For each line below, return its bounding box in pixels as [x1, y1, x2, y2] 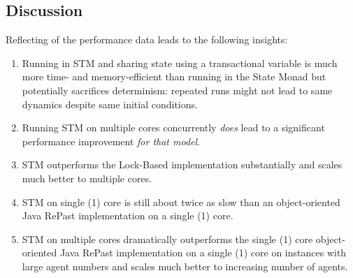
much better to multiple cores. [22, 170, 152, 185]
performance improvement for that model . [22, 133, 200, 148]
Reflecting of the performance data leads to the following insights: [6, 32, 288, 47]
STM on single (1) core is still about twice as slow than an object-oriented [22, 194, 340, 209]
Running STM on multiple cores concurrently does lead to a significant [22, 120, 325, 135]
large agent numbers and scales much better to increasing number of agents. [22, 258, 348, 273]
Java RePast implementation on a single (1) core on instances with [59, 245, 347, 260]
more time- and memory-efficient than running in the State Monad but [22, 69, 326, 84]
